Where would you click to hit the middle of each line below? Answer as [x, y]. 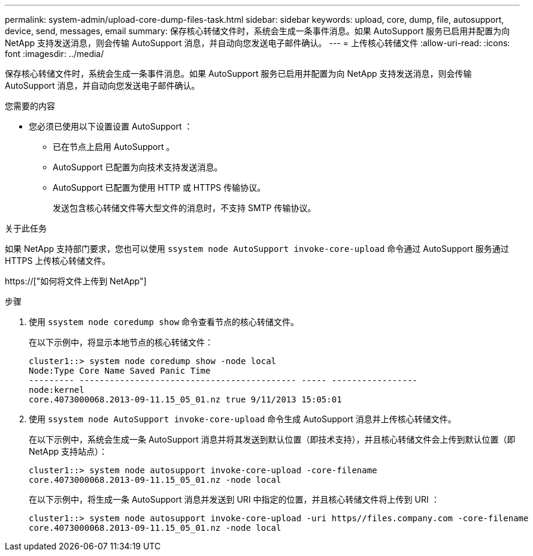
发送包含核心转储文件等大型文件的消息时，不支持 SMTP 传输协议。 [184, 208]
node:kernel [57, 390]
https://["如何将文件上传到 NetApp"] [76, 281]
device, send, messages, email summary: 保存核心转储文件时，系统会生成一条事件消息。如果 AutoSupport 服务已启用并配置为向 [258, 31]
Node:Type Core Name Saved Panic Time [120, 371]
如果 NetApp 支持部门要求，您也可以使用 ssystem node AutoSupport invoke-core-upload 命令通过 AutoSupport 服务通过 [257, 249]
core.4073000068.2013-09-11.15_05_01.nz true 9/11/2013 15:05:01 [185, 399]
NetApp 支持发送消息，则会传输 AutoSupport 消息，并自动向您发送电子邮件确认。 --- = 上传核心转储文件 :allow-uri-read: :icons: [258, 43]
